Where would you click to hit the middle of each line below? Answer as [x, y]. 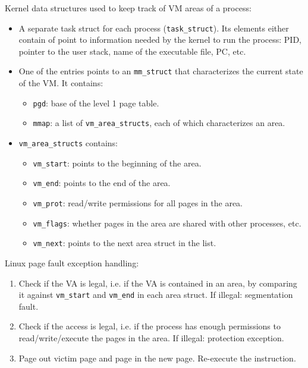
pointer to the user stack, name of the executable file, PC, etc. [132, 51]
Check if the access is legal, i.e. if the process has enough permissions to [150, 326]
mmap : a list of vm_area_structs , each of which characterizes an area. [159, 123]
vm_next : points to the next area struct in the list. [125, 243]
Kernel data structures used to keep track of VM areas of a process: [128, 8]
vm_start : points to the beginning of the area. [117, 163]
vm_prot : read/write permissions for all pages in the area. [138, 202]
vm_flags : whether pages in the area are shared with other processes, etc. [167, 223]
